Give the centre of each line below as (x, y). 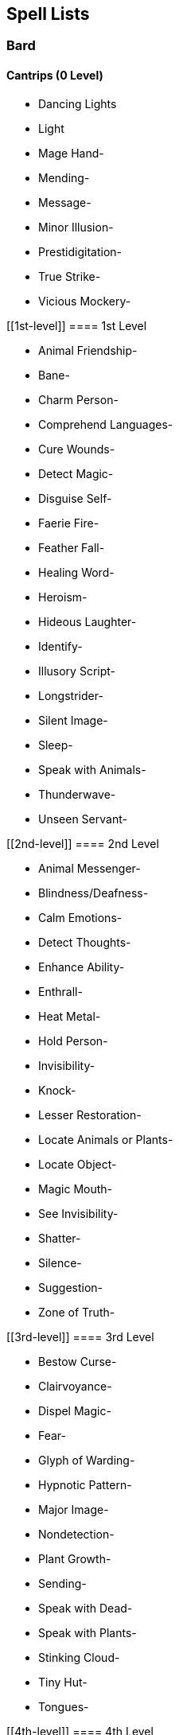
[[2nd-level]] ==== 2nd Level (83, 843)
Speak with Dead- (86, 1608)
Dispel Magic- (75, 1410)
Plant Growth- (75, 1558)
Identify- (60, 646)
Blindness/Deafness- (93, 893)
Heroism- (63, 597)
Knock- (57, 1090)
